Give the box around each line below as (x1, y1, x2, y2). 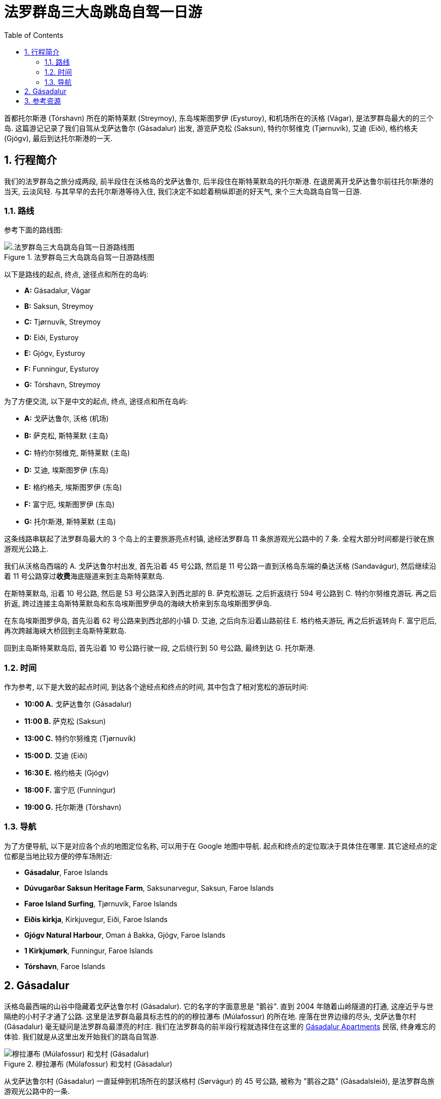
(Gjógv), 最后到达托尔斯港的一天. (4, 133, 113, 143)
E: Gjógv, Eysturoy (24, 349, 85, 358)
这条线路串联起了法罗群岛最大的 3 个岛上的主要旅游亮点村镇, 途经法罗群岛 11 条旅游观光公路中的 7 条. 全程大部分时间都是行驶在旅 (4, 534, 434, 543)
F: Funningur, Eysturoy (24, 364, 99, 374)
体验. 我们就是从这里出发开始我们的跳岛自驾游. (4, 1032, 159, 1041)
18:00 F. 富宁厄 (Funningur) (24, 786, 116, 795)
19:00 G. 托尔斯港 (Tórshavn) (24, 803, 122, 812)
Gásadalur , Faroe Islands (24, 867, 108, 877)
